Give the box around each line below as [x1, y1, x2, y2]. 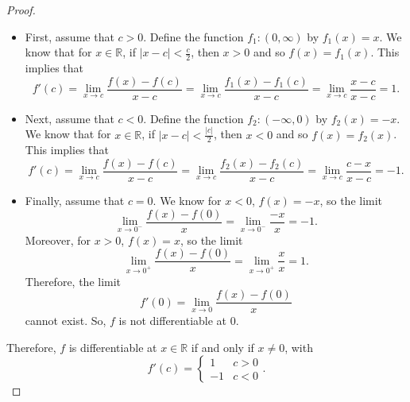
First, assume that [25, 28, 114, 44]
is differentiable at [68, 338, 157, 355]
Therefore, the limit [25, 273, 122, 289]
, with [284, 338, 313, 355]
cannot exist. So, [25, 312, 106, 329]
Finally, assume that [25, 192, 125, 209]
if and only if [191, 338, 254, 355]
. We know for [153, 192, 222, 209]
